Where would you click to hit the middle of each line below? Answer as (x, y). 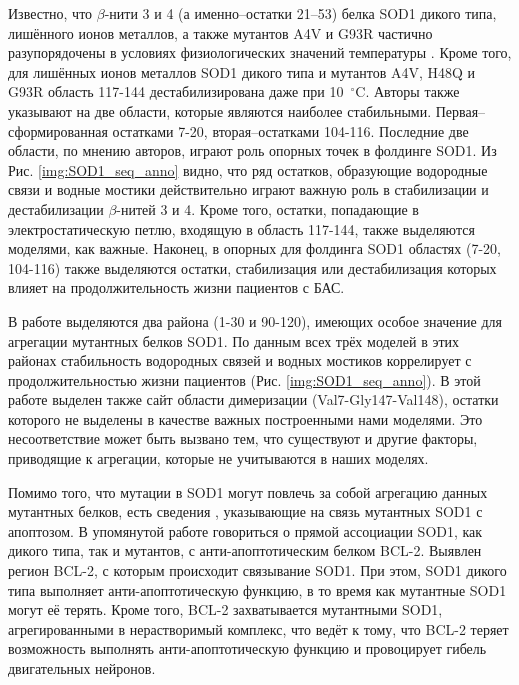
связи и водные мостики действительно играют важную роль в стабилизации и (248, 189)
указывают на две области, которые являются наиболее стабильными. (220, 110)
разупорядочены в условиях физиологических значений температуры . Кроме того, (260, 52)
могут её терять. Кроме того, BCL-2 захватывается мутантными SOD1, (225, 609)
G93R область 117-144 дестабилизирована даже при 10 (176, 91)
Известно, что (50, 13)
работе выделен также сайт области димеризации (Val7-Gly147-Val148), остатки (253, 399)
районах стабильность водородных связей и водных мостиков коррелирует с (240, 360)
